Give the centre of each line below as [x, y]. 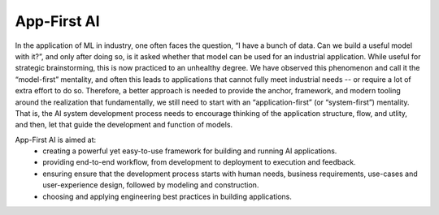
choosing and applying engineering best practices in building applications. [167, 196]
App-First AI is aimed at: [56, 140]
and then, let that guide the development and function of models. [124, 125]
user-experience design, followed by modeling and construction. [151, 185]
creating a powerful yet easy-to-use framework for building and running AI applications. [190, 151]
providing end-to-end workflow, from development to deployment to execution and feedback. [200, 162]
